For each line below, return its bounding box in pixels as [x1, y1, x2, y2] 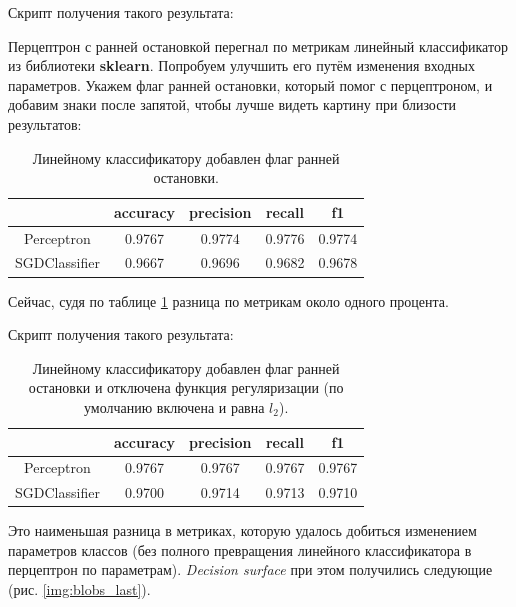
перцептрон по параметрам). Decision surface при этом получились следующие [8, 559, 493, 580]
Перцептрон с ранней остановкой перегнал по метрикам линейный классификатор [8, 35, 508, 56]
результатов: [8, 113, 82, 134]
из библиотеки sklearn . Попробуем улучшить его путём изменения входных [8, 55, 475, 76]
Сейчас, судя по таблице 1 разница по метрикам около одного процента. [8, 290, 449, 311]
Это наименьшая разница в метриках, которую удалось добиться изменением [8, 520, 477, 541]
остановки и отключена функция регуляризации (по [28, 377, 344, 398]
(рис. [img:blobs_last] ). [8, 579, 151, 600]
